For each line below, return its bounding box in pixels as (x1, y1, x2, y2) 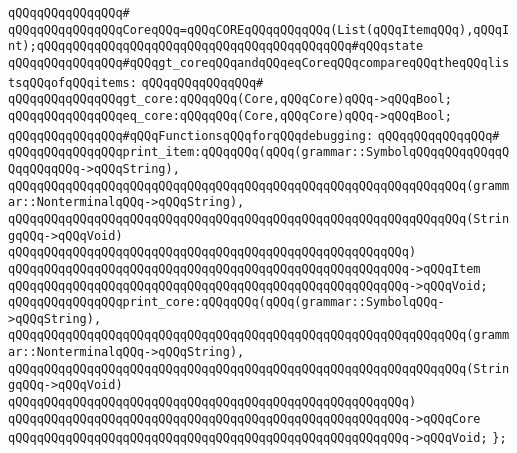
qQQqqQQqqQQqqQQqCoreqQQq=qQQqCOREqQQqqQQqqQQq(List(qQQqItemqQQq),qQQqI (8, 22, 510, 37)
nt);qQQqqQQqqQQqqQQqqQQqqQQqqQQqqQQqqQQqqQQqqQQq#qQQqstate (8, 39, 424, 54)
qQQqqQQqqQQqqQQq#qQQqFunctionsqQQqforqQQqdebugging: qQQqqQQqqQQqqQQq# (8, 128, 500, 143)
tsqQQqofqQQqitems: (8, 75, 137, 90)
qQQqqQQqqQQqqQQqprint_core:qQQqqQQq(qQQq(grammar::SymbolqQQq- (8, 295, 445, 310)
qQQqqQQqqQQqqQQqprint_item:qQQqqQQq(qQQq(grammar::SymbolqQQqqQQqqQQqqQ (8, 145, 510, 160)
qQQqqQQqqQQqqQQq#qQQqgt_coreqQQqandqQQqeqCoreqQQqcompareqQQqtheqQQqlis (8, 55, 510, 70)
